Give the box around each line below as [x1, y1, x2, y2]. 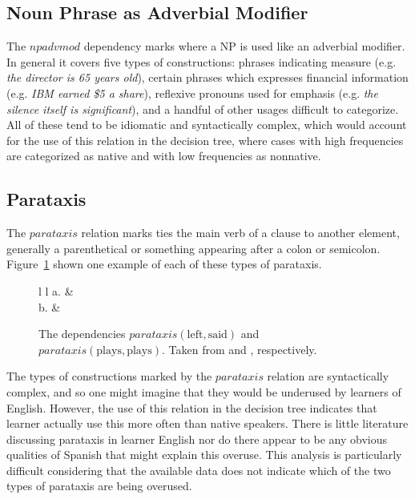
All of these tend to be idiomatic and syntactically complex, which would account [6, 116, 407, 133]
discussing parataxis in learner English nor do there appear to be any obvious [6, 430, 387, 447]
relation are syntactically [267, 368, 389, 384]
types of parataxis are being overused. [6, 477, 192, 494]
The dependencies [38, 325, 126, 342]
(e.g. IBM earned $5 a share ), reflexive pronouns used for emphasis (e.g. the [6, 84, 378, 101]
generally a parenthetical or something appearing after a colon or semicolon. [6, 239, 381, 256]
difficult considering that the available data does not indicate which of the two [6, 461, 391, 478]
